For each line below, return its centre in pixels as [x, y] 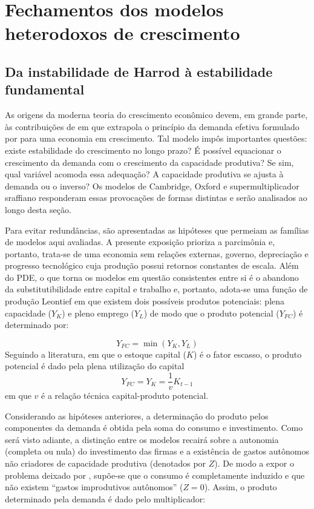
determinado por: [37, 325]
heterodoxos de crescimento [123, 33]
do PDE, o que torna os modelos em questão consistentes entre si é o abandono [152, 277]
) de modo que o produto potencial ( [211, 313]
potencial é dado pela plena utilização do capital [95, 366]
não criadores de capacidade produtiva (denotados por [106, 463]
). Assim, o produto [240, 487]
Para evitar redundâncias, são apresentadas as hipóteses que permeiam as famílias [157, 230]
